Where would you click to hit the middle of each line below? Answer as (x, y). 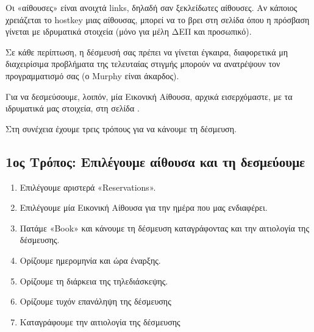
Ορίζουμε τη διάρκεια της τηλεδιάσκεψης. (94, 281)
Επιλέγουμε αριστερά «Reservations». (88, 187)
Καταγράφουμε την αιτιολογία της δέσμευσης (100, 321)
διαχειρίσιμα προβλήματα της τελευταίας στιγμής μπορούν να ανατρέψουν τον (143, 64)
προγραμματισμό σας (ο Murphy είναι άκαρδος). (92, 75)
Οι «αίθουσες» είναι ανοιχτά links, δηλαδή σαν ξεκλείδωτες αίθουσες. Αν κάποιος (152, 7)
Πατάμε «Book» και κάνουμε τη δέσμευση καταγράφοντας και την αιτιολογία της (164, 228)
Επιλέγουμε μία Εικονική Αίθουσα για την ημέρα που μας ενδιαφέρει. (144, 207)
